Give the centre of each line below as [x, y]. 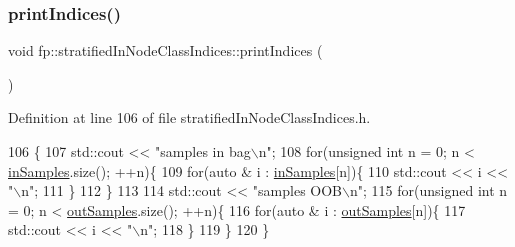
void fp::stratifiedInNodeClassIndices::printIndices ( [165, 50]
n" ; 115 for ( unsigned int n [428, 190]
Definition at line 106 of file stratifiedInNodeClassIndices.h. [189, 117]
